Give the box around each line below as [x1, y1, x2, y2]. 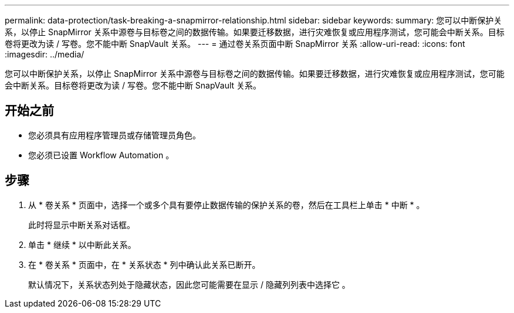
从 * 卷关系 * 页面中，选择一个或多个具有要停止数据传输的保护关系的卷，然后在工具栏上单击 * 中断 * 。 [28, 199, 425, 210]
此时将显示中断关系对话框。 [28, 219, 135, 230]
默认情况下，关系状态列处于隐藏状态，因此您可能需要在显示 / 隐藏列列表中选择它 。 [28, 279, 350, 290]
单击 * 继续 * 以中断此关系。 [28, 239, 136, 250]
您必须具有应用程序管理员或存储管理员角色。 [28, 130, 201, 140]
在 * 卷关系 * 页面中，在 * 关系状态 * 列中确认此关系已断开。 [28, 259, 261, 270]
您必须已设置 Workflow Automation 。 [28, 149, 174, 160]
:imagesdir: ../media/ [5, 49, 84, 59]
